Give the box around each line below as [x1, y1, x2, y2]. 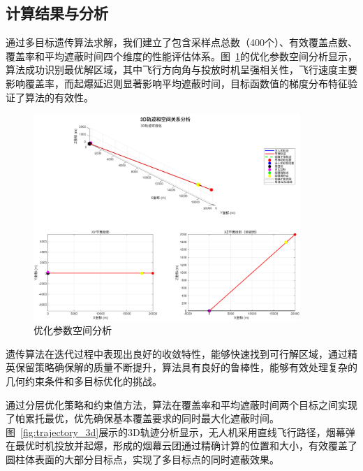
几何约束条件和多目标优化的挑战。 [6, 374, 162, 389]
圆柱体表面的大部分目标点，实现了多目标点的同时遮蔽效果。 [6, 452, 279, 467]
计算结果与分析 [6, 2, 108, 24]
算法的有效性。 [24, 89, 94, 104]
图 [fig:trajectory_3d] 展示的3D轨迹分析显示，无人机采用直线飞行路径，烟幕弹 [6, 424, 355, 439]
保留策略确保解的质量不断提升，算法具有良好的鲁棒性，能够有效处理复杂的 [15, 360, 357, 375]
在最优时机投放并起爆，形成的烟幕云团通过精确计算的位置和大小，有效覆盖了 [6, 438, 357, 453]
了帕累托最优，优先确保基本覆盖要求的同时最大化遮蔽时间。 [6, 411, 279, 426]
